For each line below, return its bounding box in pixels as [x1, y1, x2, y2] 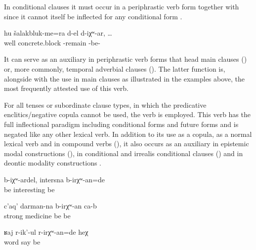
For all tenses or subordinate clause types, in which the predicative [4, 99, 207, 110]
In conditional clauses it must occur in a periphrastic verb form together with [4, 1, 239, 11]
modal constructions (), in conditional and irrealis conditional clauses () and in [4, 148, 243, 158]
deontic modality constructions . [4, 158, 101, 168]
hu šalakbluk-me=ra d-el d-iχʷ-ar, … [4, 28, 112, 38]
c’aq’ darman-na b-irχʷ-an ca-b [4, 201, 97, 211]
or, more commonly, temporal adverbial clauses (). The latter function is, [4, 63, 225, 74]
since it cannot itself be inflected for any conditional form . [4, 11, 182, 21]
